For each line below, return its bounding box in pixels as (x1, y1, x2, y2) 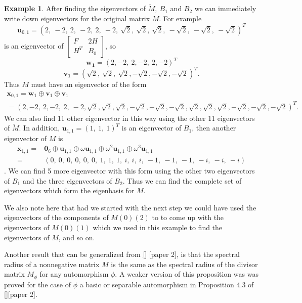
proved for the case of (4, 279, 71, 289)
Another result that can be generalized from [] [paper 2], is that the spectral (4, 249, 240, 259)
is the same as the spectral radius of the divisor (111, 258, 258, 269)
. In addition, (19, 122, 60, 133)
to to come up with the (152, 212, 224, 223)
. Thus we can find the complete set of (122, 175, 242, 186)
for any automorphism (39, 269, 109, 279)
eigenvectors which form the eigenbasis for (4, 185, 135, 196)
